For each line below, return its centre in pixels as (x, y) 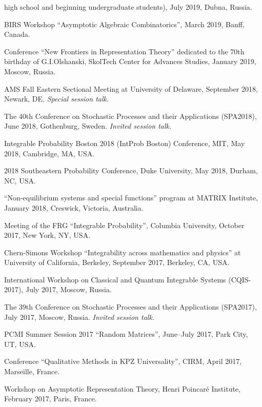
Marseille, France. (32, 371)
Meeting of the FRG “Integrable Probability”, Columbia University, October (124, 225)
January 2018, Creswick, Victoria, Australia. (74, 207)
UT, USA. (20, 344)
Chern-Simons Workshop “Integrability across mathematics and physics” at (123, 252)
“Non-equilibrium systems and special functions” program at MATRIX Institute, (131, 198)
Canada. (17, 34)
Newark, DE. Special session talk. (57, 99)
